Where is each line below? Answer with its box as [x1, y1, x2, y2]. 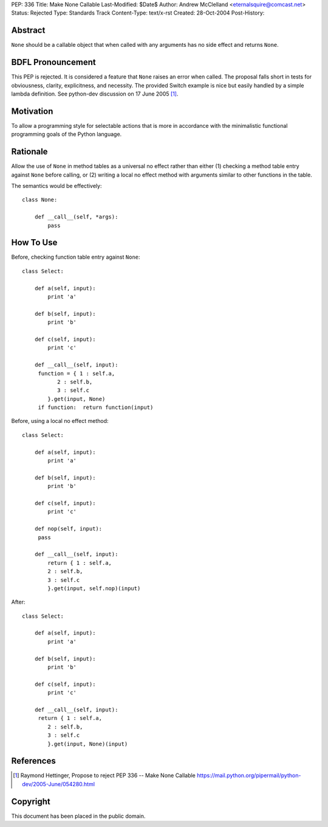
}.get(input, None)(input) [47, 740, 128, 747]
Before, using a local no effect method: [11, 417, 109, 425]
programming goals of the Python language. [11, 131, 122, 138]
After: [11, 598, 26, 605]
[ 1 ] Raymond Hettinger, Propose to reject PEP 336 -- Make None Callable [13, 772, 196, 779]
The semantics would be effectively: [11, 182, 102, 189]
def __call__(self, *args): [34, 214, 118, 220]
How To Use [11, 237, 58, 248]
